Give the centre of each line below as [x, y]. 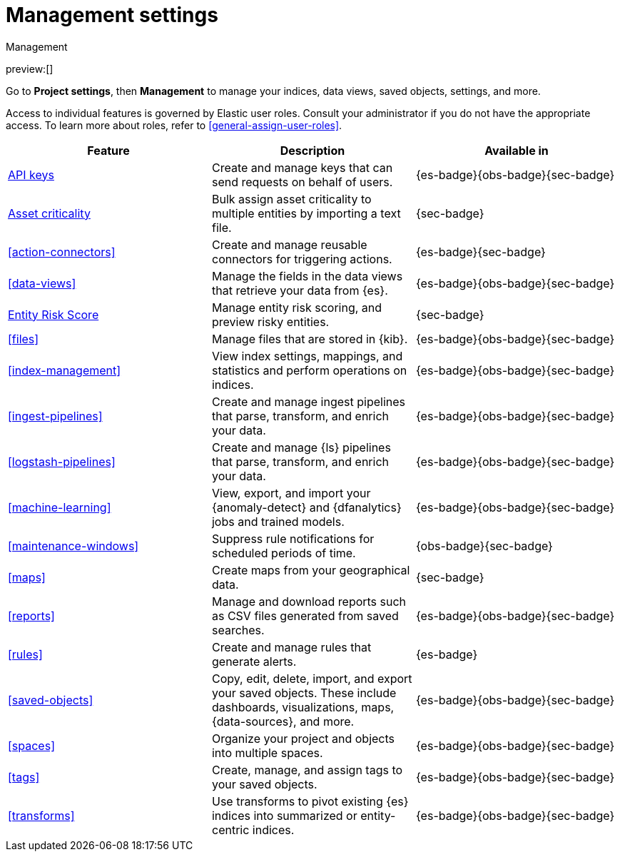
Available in [517, 150]
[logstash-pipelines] [62, 461]
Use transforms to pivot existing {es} [310, 801]
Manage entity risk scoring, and [297, 307]
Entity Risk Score [54, 314]
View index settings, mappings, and [307, 356]
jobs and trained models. [278, 521]
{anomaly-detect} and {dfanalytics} [306, 507]
